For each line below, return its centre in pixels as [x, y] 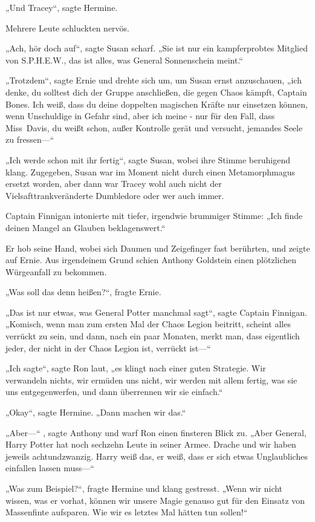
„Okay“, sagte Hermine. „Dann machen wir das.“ [96, 412]
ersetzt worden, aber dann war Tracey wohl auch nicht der [114, 184]
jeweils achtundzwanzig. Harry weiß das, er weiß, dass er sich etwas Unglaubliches [157, 456]
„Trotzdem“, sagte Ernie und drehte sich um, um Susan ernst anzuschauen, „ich [154, 80]
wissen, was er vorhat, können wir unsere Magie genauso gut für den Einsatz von [155, 500]
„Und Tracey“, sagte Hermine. [62, 7]
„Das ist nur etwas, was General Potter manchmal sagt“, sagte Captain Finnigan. [156, 312]
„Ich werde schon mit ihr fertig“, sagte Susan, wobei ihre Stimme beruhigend [148, 159]
